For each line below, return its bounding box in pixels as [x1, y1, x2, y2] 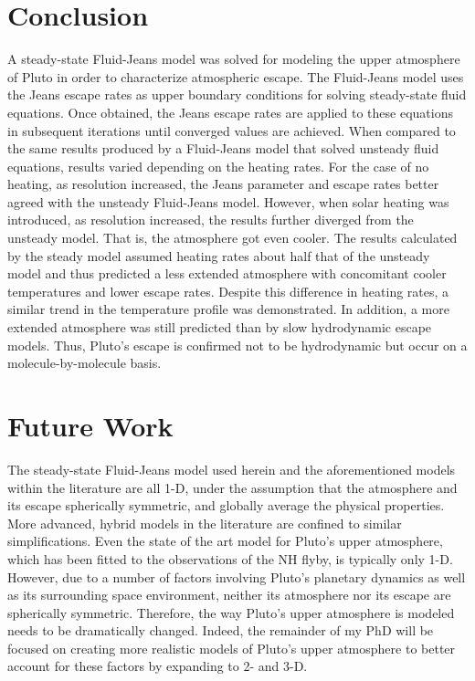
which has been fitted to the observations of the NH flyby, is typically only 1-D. [7, 549, 453, 568]
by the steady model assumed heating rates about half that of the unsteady [7, 246, 430, 265]
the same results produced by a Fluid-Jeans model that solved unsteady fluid [7, 139, 439, 158]
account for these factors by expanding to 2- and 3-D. [7, 656, 308, 676]
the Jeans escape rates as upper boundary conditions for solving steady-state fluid [7, 85, 467, 104]
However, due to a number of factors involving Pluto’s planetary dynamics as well [7, 567, 466, 586]
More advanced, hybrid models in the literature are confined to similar [7, 513, 402, 532]
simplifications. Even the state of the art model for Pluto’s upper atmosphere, [7, 531, 443, 550]
